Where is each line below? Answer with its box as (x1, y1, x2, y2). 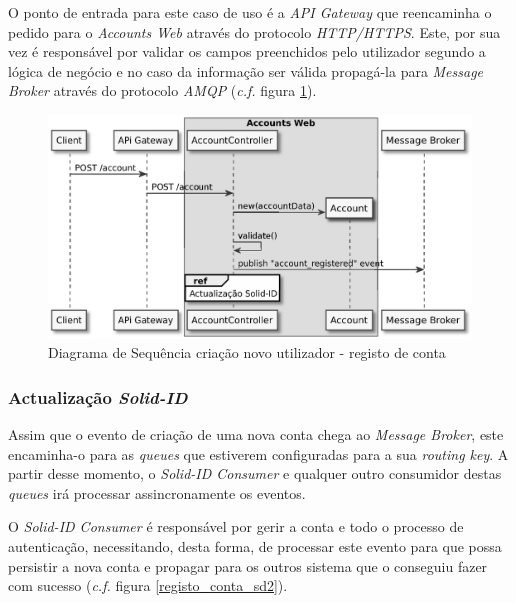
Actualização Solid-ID (8, 384, 188, 409)
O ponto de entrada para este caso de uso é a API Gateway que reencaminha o (8, 2, 492, 22)
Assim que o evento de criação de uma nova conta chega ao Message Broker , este (8, 423, 504, 444)
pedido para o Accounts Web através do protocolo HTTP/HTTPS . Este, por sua (8, 21, 501, 42)
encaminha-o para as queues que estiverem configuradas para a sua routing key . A (8, 443, 509, 464)
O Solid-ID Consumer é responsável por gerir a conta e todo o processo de (8, 516, 464, 537)
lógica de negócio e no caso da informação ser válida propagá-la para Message (8, 60, 484, 81)
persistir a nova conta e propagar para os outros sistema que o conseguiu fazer (8, 555, 488, 576)
